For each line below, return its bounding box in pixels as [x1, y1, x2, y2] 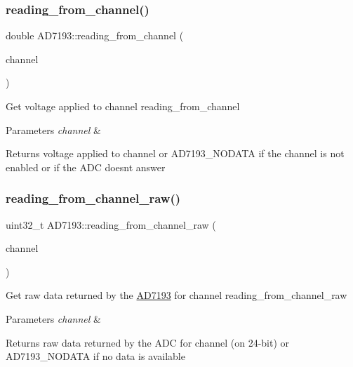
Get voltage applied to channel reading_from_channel [6, 99, 240, 113]
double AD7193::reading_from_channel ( [6, 28, 184, 43]
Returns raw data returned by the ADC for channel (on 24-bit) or [6, 335, 290, 349]
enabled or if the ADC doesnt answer [6, 159, 166, 174]
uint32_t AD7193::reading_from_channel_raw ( [6, 217, 216, 232]
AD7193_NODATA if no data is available [6, 349, 185, 363]
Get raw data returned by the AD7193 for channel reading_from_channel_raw [6, 288, 347, 302]
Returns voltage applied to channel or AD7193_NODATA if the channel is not [6, 146, 345, 161]
